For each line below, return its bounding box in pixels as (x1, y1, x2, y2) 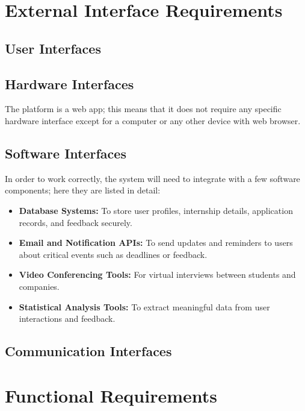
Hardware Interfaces (5, 74, 134, 93)
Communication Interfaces (5, 342, 172, 360)
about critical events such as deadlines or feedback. (19, 248, 208, 260)
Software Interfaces (5, 143, 126, 162)
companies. (19, 280, 60, 292)
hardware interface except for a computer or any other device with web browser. (5, 114, 301, 127)
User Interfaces (5, 39, 101, 57)
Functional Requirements (5, 383, 217, 407)
